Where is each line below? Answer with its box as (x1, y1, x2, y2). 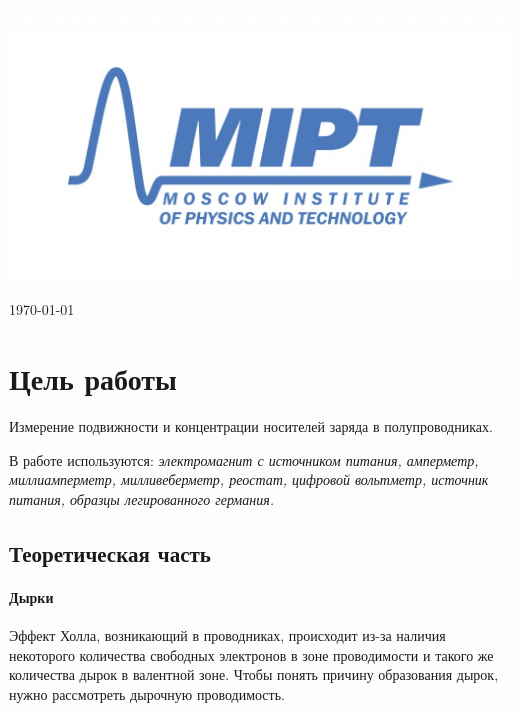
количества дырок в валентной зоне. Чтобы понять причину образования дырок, (9, 664, 499, 685)
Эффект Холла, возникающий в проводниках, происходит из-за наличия (9, 624, 446, 645)
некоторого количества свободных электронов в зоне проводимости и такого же (9, 644, 494, 665)
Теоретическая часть (9, 537, 211, 568)
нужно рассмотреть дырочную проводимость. (9, 683, 285, 704)
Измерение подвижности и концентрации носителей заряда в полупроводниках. (9, 415, 493, 436)
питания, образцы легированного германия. (9, 488, 274, 509)
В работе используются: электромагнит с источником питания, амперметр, (9, 449, 479, 470)
